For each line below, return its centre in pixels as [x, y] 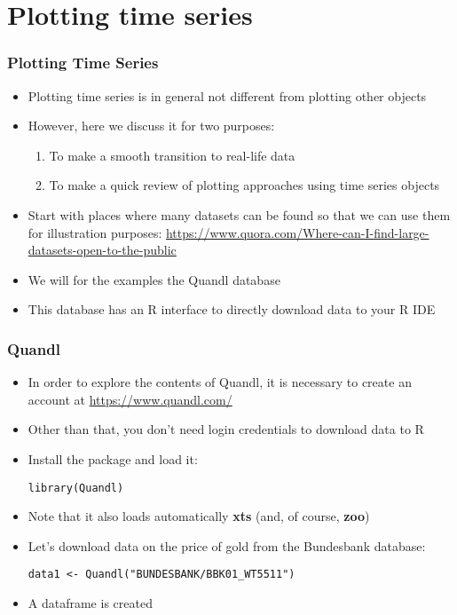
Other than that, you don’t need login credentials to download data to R [226, 429]
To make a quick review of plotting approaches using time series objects [244, 185]
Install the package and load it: [113, 458]
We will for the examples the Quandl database [154, 279]
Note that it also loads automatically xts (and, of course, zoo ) [199, 516]
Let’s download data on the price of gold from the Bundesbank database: [227, 545]
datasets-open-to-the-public [102, 250]
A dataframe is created [90, 603]
